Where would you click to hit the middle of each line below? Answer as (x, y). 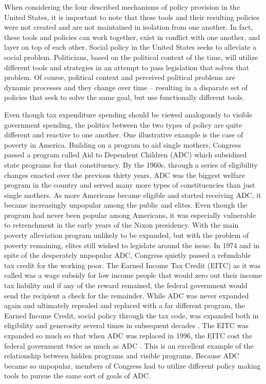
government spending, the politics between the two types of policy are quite (123, 124)
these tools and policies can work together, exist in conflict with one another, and (132, 37)
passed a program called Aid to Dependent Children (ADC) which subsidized (126, 155)
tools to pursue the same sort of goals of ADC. (77, 376)
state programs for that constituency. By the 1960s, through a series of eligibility (131, 164)
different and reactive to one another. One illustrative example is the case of (124, 135)
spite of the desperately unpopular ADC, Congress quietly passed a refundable (128, 255)
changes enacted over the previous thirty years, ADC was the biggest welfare (125, 175)
